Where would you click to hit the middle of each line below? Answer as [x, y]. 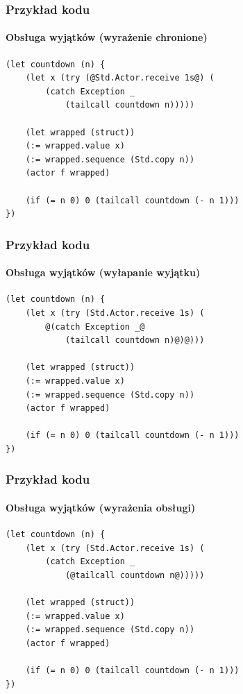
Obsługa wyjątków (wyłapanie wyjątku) [103, 272]
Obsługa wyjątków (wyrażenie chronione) [107, 37]
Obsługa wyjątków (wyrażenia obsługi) [101, 507]
